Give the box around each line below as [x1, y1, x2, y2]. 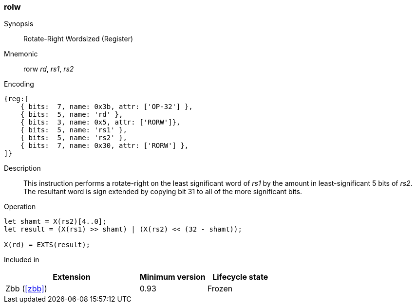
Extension [53, 272, 91, 282]
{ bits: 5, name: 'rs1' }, [20, 126, 127, 134]
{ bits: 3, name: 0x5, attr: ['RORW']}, [20, 118, 181, 126]
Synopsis [4, 19, 34, 28]
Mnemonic [4, 50, 38, 58]
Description [4, 164, 41, 173]
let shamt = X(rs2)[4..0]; [4, 217, 107, 226]
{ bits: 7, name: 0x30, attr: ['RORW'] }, [20, 142, 189, 150]
